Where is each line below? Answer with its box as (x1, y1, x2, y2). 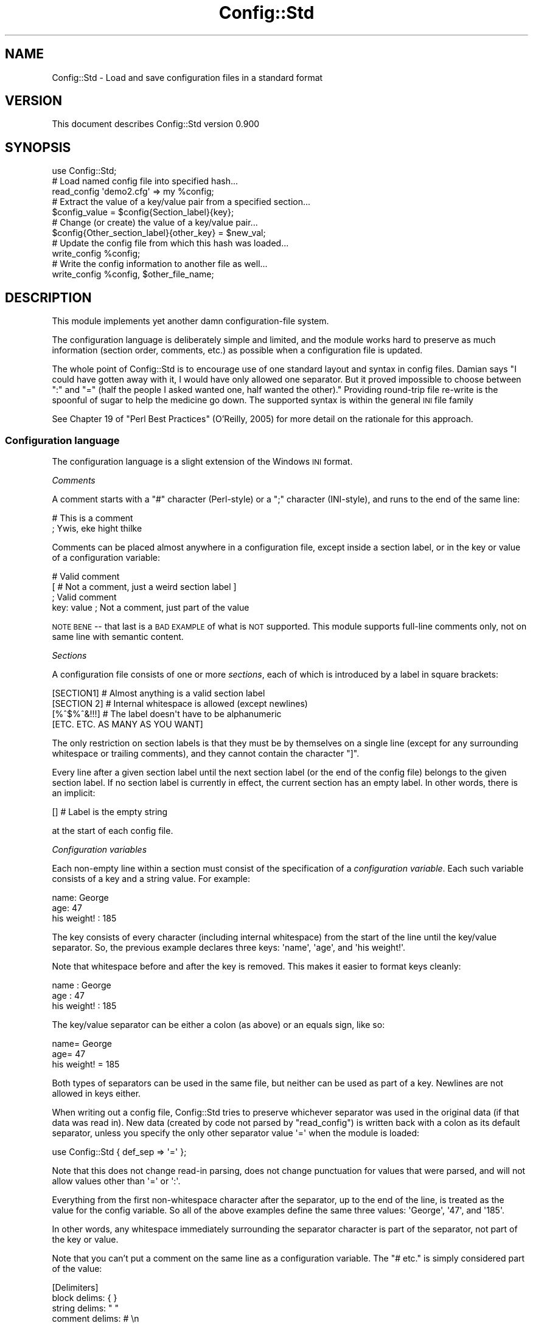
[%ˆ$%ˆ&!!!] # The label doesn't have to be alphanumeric (52, 708, 282, 719)
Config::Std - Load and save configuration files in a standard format (52, 72, 323, 83)
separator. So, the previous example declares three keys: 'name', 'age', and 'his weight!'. (52, 942, 406, 953)
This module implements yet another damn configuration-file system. (52, 316, 329, 327)
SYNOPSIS (5, 139, 71, 155)
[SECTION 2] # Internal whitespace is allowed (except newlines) (52, 698, 308, 709)
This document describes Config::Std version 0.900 (52, 119, 260, 130)
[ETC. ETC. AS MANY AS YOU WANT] (52, 718, 203, 729)
